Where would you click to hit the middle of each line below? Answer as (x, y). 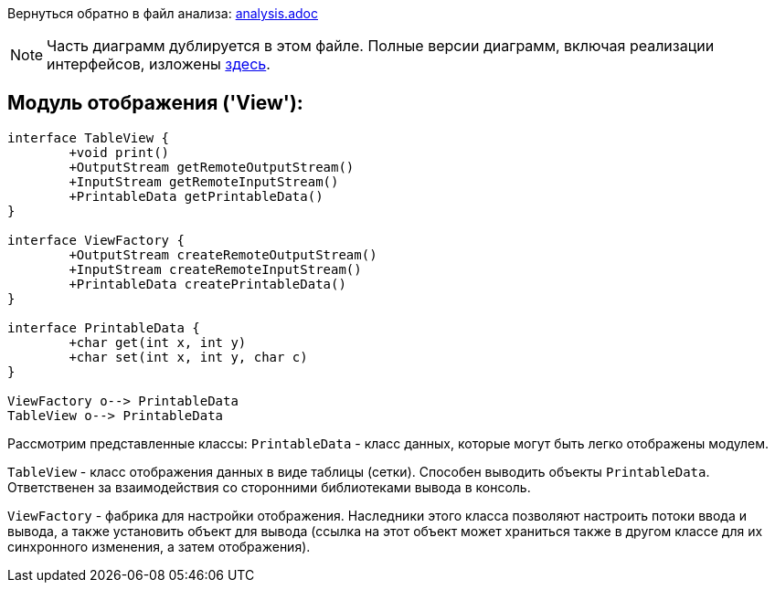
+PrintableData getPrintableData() (196, 196)
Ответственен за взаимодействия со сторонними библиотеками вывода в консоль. (269, 487)
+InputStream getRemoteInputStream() (204, 181)
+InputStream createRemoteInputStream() (215, 269)
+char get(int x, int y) (158, 342)
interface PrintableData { (104, 327)
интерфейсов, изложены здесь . (159, 64)
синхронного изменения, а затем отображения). (159, 546)
